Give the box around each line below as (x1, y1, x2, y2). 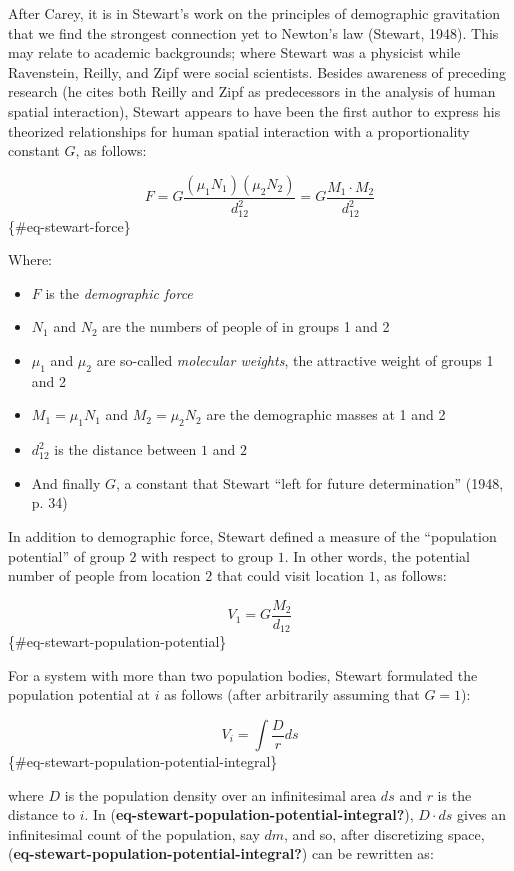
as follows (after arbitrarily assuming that (164, 684, 420, 705)
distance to (8, 804, 75, 825)
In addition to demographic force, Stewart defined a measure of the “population (8, 525, 497, 546)
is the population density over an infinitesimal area (64, 784, 377, 805)
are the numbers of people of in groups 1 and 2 (102, 316, 390, 337)
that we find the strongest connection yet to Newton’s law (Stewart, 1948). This (8, 22, 499, 43)
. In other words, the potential (284, 545, 471, 566)
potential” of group (8, 545, 125, 566)
